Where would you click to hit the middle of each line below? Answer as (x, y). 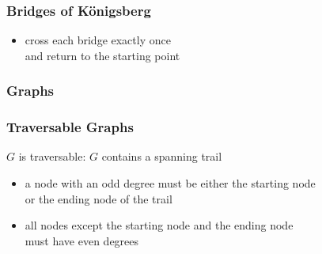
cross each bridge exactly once (98, 40)
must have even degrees (82, 240)
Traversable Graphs (70, 127)
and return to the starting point (102, 55)
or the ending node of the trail (98, 198)
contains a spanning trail (162, 156)
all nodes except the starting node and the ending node (159, 225)
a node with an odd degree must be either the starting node (170, 183)
